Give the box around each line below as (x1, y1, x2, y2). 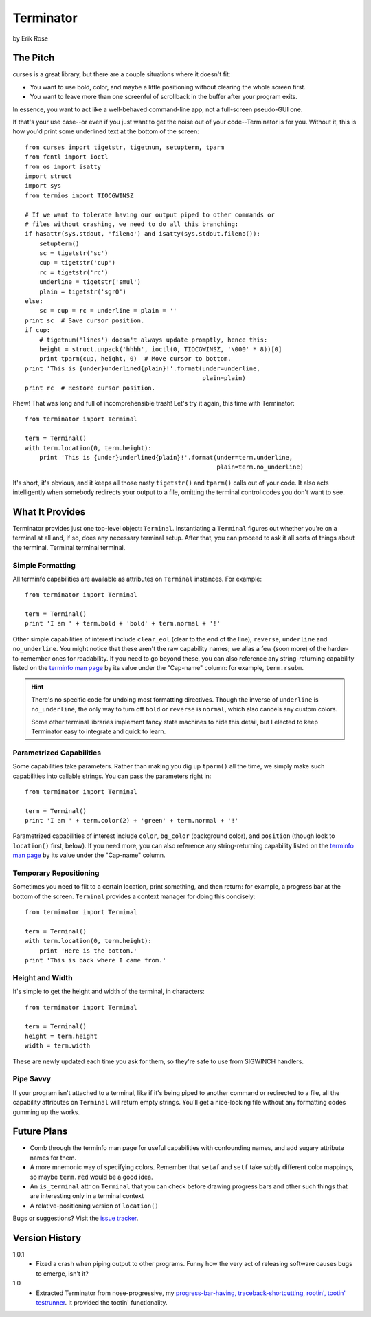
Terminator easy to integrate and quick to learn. (31, 727, 166, 735)
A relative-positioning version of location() (30, 1202, 159, 1210)
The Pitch (12, 52, 55, 64)
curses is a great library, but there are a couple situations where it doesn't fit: (12, 70, 231, 78)
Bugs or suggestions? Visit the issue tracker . (12, 1214, 139, 1223)
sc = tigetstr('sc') (38, 250, 109, 257)
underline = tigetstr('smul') (38, 278, 141, 286)
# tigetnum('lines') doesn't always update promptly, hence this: (38, 335, 268, 344)
